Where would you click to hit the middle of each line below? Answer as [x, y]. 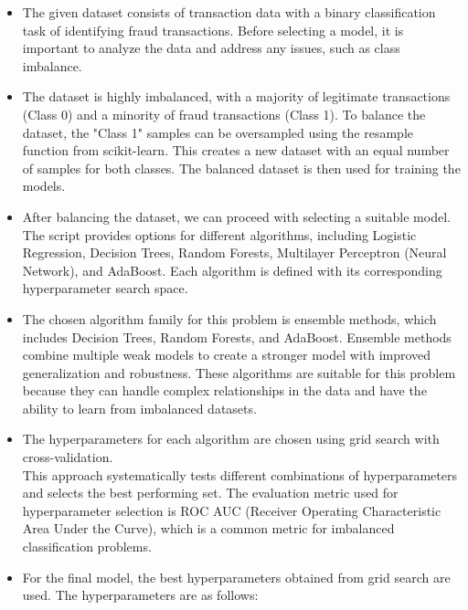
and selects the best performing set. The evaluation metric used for [210, 493]
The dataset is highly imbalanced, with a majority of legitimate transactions [236, 96]
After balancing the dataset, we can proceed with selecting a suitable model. [236, 216]
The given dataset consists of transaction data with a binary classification [229, 12]
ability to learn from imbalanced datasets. [139, 408]
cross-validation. [68, 457]
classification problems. [87, 547]
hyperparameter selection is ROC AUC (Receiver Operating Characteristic [232, 510]
